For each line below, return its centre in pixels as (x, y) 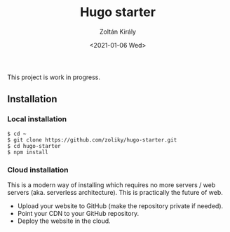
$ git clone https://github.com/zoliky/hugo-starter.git (92, 140)
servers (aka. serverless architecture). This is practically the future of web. (115, 192)
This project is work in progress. (54, 77)
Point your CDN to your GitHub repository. (78, 213)
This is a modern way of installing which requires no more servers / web (111, 185)
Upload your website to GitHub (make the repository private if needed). (120, 206)
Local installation (37, 119)
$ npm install (28, 152)
